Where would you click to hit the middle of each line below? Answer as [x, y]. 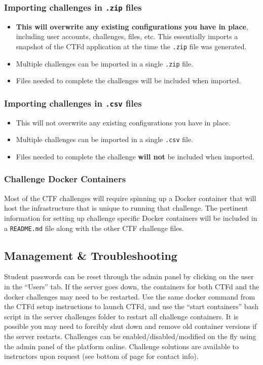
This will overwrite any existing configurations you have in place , [132, 26]
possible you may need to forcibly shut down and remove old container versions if [130, 326]
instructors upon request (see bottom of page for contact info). [101, 356]
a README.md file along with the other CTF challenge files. [94, 228]
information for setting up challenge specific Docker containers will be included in [131, 218]
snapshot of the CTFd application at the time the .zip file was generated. [131, 46]
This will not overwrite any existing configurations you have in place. [123, 122]
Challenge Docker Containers [65, 179]
